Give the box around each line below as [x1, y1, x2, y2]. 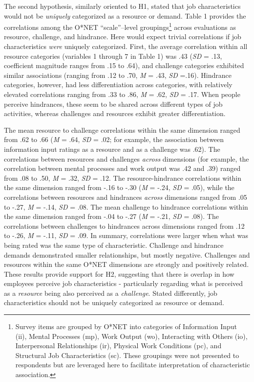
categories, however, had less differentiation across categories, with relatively [4, 79, 233, 90]
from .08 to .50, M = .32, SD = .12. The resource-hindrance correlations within [4, 172, 242, 183]
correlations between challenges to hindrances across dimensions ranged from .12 [4, 220, 245, 231]
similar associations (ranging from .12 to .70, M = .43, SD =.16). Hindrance [4, 70, 232, 80]
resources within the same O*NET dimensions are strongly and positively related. [4, 259, 249, 269]
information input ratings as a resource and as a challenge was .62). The [4, 143, 220, 154]
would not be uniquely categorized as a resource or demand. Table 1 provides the [4, 10, 246, 21]
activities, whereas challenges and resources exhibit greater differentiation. [4, 108, 226, 119]
